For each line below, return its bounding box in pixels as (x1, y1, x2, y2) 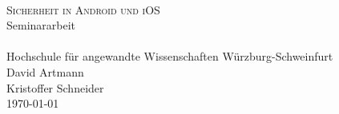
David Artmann (6, 63, 84, 80)
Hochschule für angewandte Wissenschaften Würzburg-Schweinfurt (6, 48, 333, 65)
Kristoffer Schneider (6, 79, 104, 96)
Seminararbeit (6, 17, 76, 33)
